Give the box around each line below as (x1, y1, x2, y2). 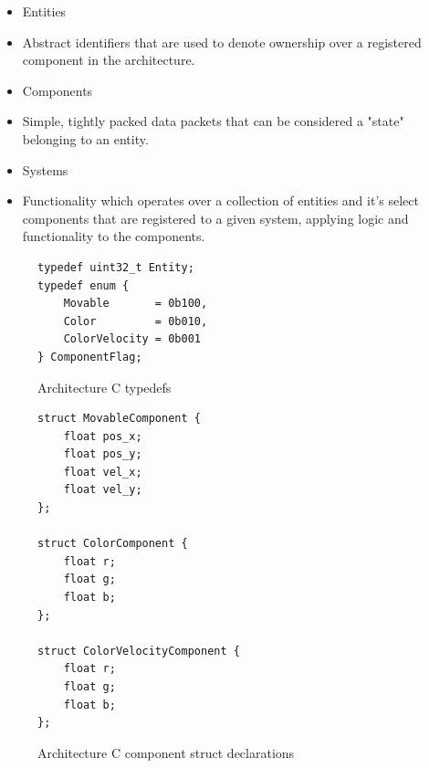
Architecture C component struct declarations (37, 742, 295, 762)
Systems (22, 160, 68, 179)
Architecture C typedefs (37, 377, 172, 396)
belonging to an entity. (22, 129, 149, 148)
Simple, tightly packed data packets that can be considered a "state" (22, 111, 404, 131)
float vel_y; (63, 483, 142, 497)
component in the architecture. (22, 50, 195, 69)
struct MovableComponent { (37, 412, 201, 426)
